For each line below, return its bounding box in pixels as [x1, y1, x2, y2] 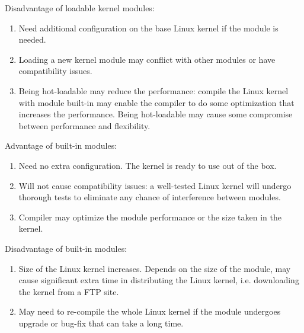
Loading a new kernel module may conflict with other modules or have [18, 53, 276, 65]
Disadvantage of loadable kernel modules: [5, 2, 155, 14]
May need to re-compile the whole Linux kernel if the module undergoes [18, 305, 281, 318]
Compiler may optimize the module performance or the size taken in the [18, 210, 281, 223]
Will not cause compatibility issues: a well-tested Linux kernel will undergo [18, 179, 292, 191]
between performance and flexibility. [18, 119, 151, 132]
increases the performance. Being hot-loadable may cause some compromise [18, 108, 293, 120]
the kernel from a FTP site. [18, 285, 119, 297]
